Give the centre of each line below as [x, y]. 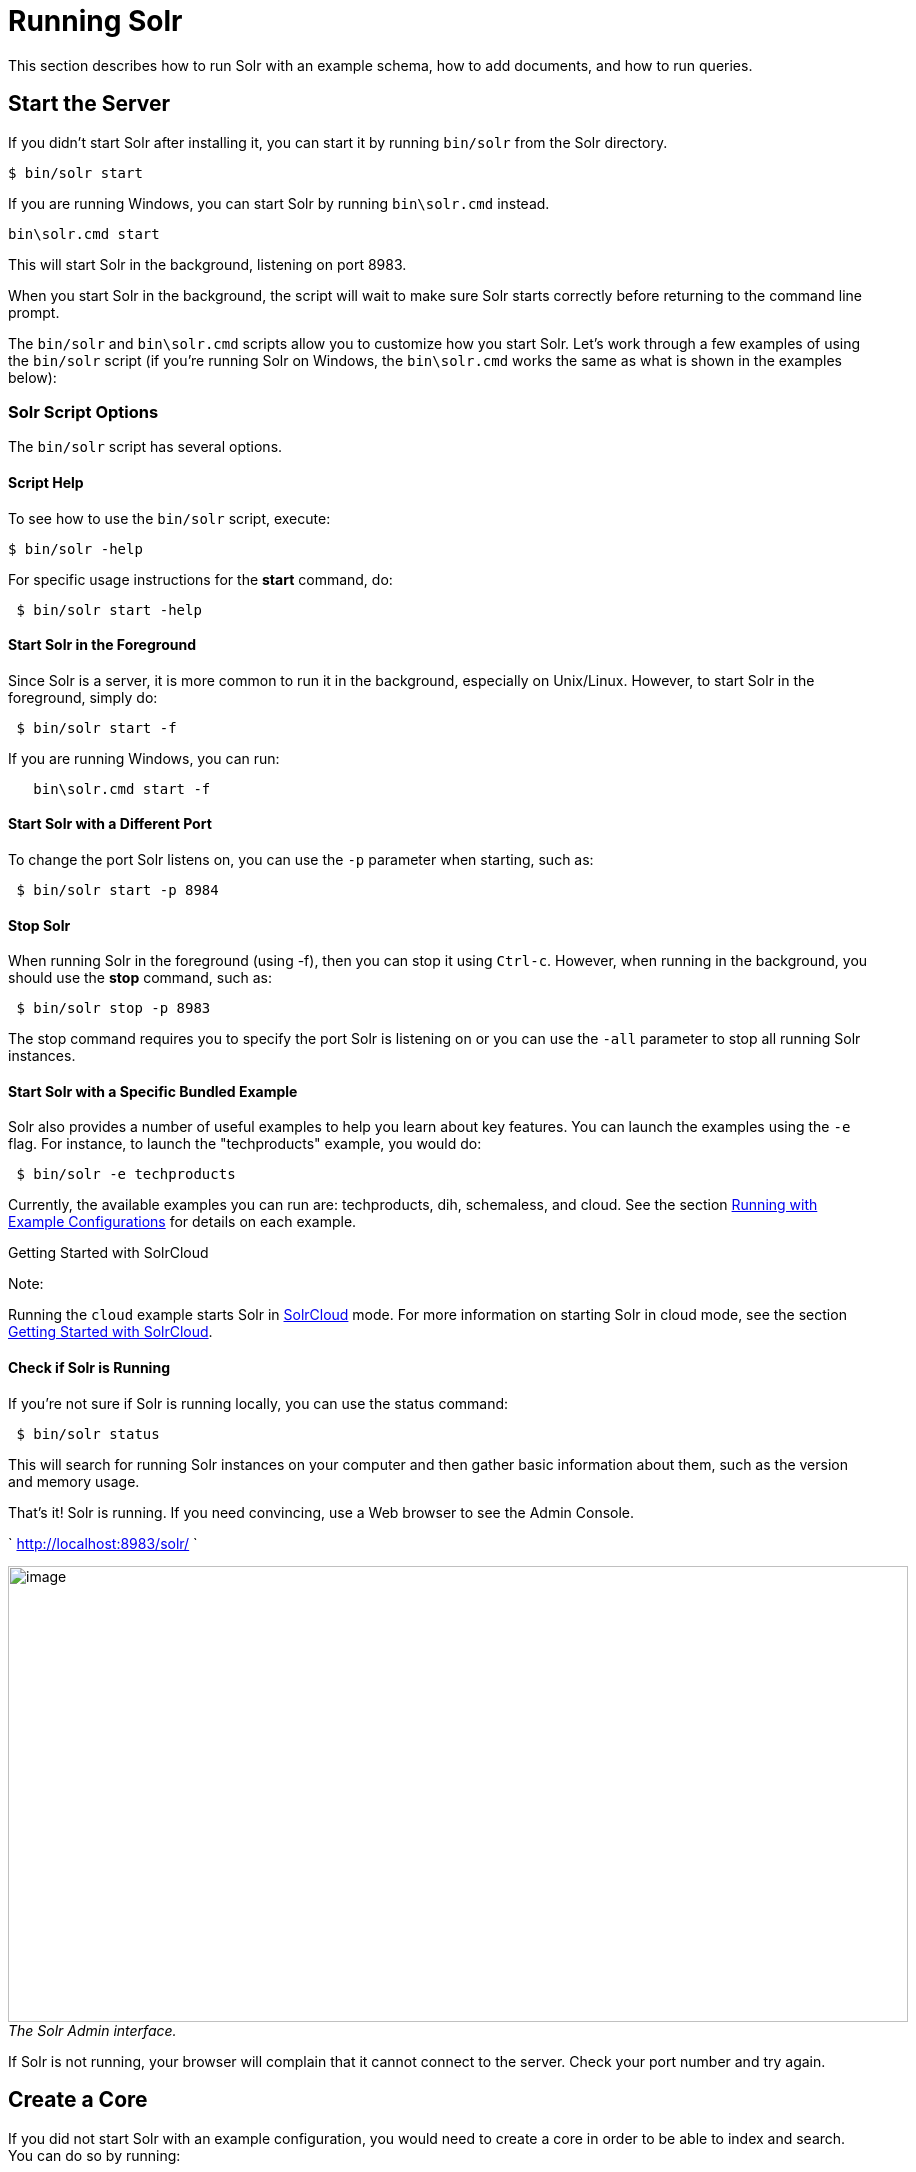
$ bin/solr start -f [96, 727]
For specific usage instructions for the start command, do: [200, 579]
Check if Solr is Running [89, 1368]
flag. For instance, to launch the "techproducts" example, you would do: [245, 1144]
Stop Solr [39, 925]
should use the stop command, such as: [140, 978]
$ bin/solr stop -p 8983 [113, 1008]
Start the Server [89, 104]
